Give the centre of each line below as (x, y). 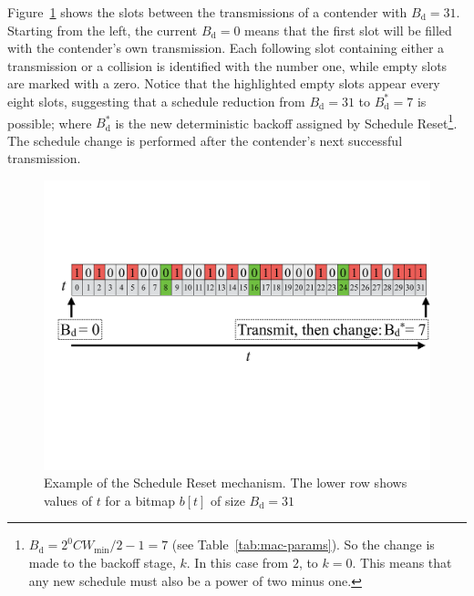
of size (228, 500)
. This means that (402, 562)
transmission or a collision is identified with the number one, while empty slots (227, 65)
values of (68, 500)
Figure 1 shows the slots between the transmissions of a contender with (207, 12)
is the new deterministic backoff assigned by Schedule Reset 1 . (286, 121)
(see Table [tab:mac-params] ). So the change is (303, 545)
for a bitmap (140, 500)
